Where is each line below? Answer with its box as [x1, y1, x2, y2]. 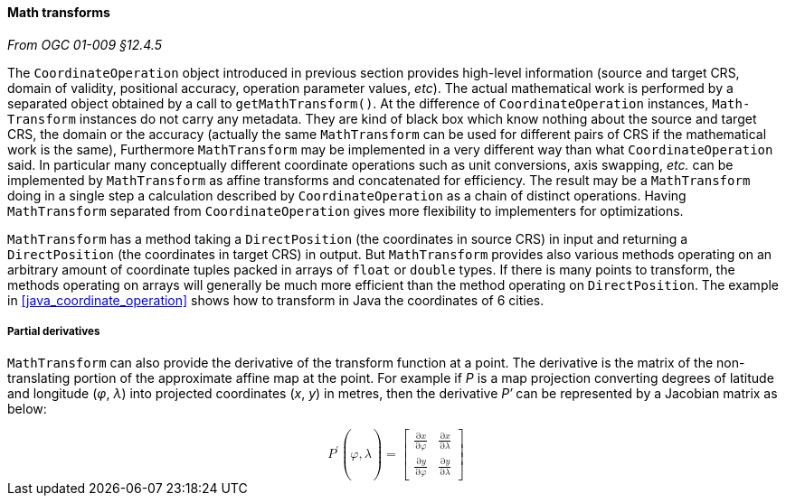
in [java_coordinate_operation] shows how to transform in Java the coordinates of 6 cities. [7, 292, 545, 308]
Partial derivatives [7, 325, 100, 338]
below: [7, 401, 47, 417]
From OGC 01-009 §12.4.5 [7, 36, 162, 52]
